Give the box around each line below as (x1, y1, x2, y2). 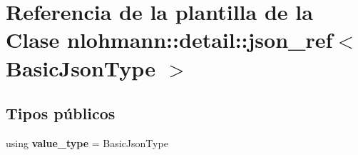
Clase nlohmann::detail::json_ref (6, 25, 333, 54)
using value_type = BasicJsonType (6, 135, 168, 150)
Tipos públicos (6, 102, 116, 124)
